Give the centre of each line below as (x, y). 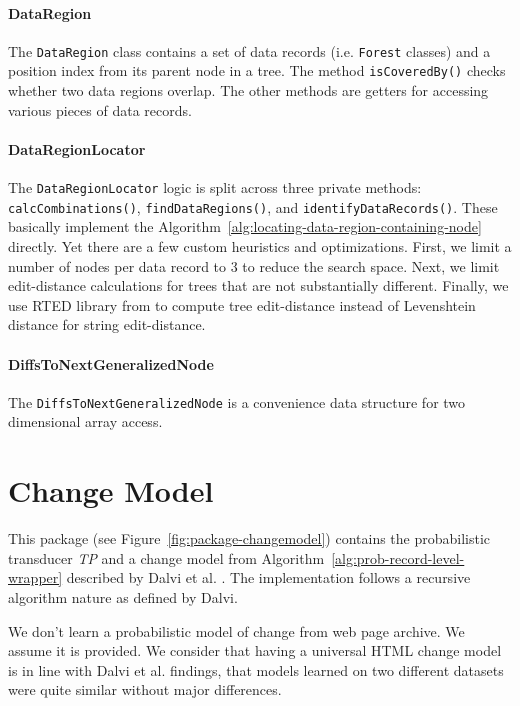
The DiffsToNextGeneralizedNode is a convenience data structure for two (237, 401)
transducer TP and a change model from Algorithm (166, 557)
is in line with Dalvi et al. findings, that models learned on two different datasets (256, 669)
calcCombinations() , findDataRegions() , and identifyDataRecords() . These (253, 206)
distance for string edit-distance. (107, 324)
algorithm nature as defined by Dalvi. (123, 596)
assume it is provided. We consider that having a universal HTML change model (255, 650)
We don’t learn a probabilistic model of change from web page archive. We (236, 630)
